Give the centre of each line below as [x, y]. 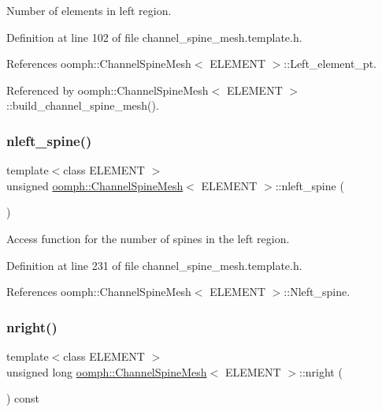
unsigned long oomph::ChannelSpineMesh [107, 371]
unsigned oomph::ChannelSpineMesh [95, 185]
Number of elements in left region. [89, 10]
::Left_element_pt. [330, 64]
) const [23, 398]
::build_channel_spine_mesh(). [83, 105]
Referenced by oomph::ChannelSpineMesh [108, 90]
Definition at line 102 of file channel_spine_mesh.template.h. [154, 37]
